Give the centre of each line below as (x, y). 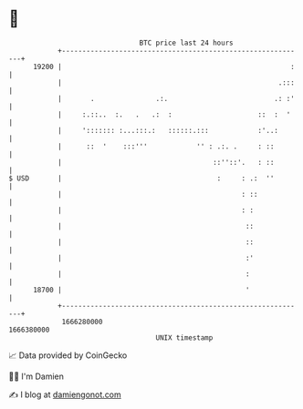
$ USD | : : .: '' (141, 178)
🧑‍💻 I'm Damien (37, 376)
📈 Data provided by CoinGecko (68, 355)
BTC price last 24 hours (186, 43)
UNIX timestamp (184, 337)
